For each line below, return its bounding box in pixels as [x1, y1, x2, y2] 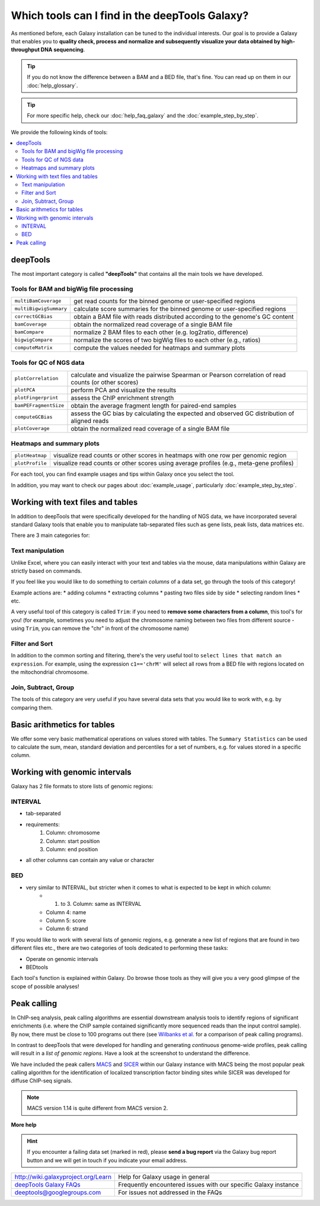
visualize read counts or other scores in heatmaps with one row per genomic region [53, 451, 287, 460]
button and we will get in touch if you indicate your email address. [27, 1157, 188, 1164]
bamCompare [14, 329, 44, 335]
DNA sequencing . [40, 46, 85, 53]
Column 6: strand [46, 925, 88, 933]
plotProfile [14, 460, 47, 466]
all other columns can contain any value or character [25, 857, 155, 864]
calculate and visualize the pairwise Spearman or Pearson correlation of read [71, 371, 286, 379]
